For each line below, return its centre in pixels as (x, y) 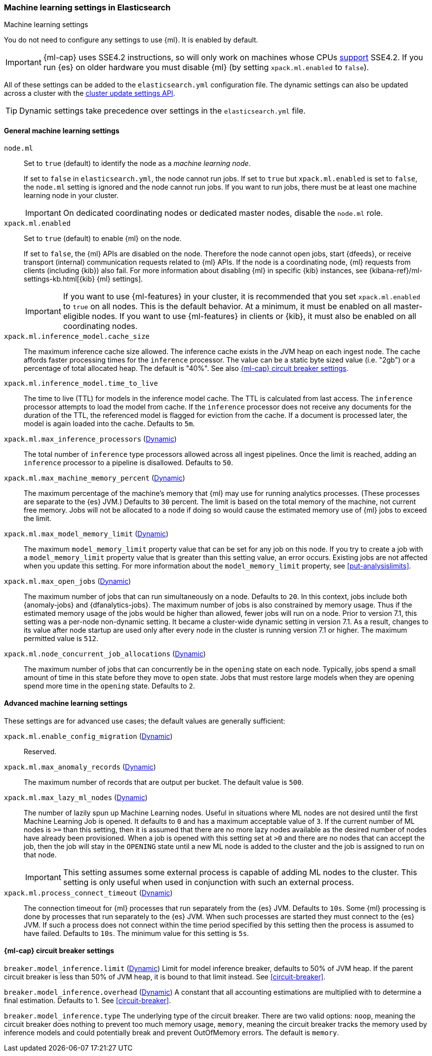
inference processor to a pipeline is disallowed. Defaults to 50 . (128, 462)
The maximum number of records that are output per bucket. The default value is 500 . (164, 782)
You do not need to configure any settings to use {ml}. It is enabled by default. (131, 40)
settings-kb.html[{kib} (59, 279)
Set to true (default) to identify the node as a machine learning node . (137, 163)
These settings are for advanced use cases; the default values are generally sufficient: (145, 721)
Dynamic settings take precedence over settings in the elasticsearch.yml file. (162, 111)
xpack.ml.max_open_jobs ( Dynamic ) (68, 581)
